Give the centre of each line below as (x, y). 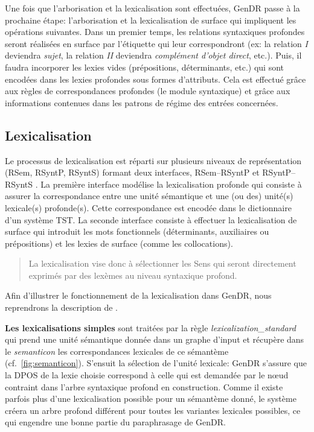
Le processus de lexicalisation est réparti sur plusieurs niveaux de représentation (153, 160)
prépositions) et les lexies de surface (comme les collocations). (119, 243)
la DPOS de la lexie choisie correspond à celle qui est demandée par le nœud (147, 375)
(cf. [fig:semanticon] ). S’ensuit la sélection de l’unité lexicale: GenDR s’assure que (156, 363)
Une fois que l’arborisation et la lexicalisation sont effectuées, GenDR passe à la (152, 8)
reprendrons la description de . (62, 307)
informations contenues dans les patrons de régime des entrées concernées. (142, 102)
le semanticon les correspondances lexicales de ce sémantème (117, 351)
